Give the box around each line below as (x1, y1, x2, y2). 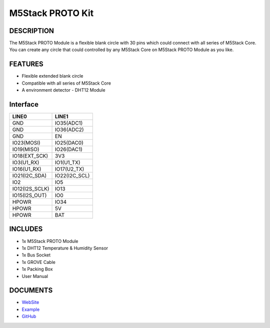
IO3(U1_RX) (12, 159, 39, 166)
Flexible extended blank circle (21, 73, 83, 79)
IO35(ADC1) (55, 120, 83, 127)
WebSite (21, 299, 39, 305)
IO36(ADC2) (55, 126, 84, 133)
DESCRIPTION (9, 27, 54, 35)
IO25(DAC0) (55, 139, 83, 146)
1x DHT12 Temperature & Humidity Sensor (21, 245, 108, 251)
